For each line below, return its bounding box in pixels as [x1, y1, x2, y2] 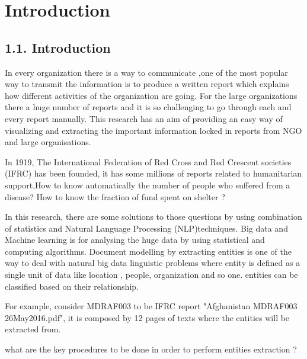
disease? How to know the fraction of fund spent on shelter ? [5, 190, 225, 203]
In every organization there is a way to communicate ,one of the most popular [5, 66, 288, 78]
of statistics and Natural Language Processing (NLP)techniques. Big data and [5, 222, 288, 234]
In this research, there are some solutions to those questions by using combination [5, 210, 302, 223]
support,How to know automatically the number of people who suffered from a [5, 178, 290, 191]
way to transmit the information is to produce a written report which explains [5, 78, 289, 90]
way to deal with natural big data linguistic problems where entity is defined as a [5, 257, 300, 269]
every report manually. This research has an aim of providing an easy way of [5, 112, 283, 124]
